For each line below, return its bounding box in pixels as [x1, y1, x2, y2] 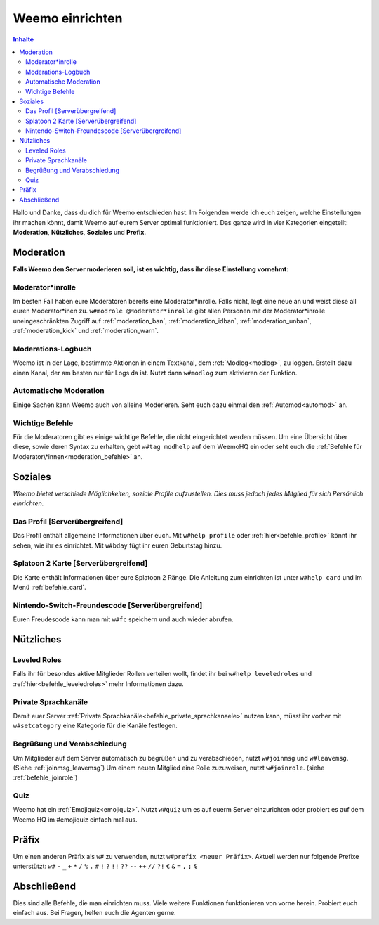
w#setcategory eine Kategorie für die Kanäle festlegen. [13, 721, 178, 730]
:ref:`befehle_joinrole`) [13, 773, 78, 782]
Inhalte [13, 35, 34, 44]
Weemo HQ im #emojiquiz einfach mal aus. [13, 815, 138, 824]
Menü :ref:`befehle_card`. [13, 583, 87, 592]
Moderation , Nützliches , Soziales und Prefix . [13, 228, 147, 236]
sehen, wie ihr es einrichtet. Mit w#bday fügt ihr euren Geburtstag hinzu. [13, 541, 222, 550]
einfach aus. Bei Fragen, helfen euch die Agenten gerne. [13, 909, 176, 917]
